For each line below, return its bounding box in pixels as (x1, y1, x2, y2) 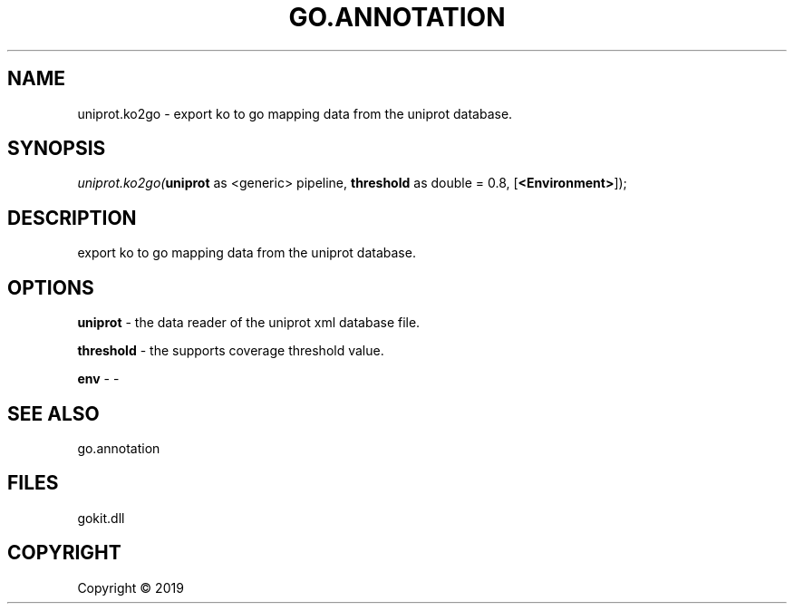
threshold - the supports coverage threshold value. (77, 343, 384, 359)
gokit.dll (77, 509, 125, 526)
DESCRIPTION (7, 206, 137, 229)
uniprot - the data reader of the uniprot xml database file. (77, 315, 421, 331)
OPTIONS (7, 276, 94, 299)
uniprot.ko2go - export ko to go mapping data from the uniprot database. (77, 105, 513, 121)
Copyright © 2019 (77, 579, 184, 596)
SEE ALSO (7, 402, 100, 425)
